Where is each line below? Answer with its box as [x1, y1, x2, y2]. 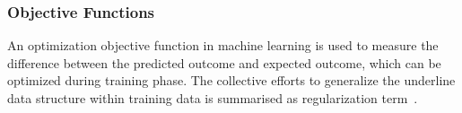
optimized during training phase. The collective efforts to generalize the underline [7, 71, 456, 90]
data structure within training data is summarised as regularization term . [7, 89, 418, 107]
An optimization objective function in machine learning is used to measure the [7, 36, 439, 55]
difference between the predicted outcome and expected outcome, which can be [7, 53, 441, 72]
